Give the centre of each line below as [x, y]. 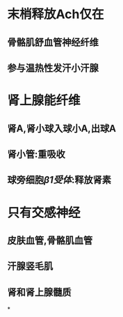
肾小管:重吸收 [36, 154]
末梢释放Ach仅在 [56, 14]
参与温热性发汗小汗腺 [53, 68]
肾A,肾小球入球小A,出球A [62, 129]
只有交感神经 [44, 212]
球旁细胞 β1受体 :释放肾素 [59, 180]
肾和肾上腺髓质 [39, 292]
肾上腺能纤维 [44, 101]
